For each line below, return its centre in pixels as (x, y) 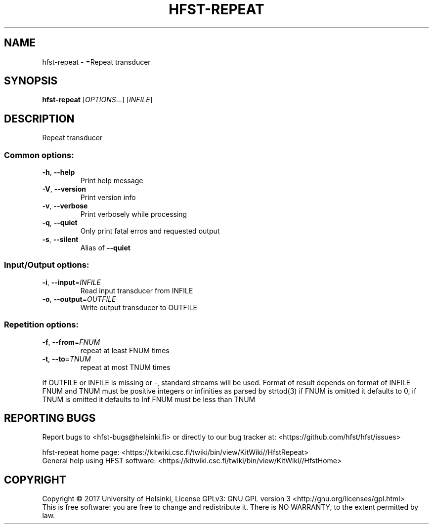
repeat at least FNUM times (125, 350)
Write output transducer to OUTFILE (139, 307)
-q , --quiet (60, 223)
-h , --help (59, 172)
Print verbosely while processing (134, 214)
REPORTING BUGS (50, 418)
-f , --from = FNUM (71, 342)
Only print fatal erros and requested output (150, 231)
